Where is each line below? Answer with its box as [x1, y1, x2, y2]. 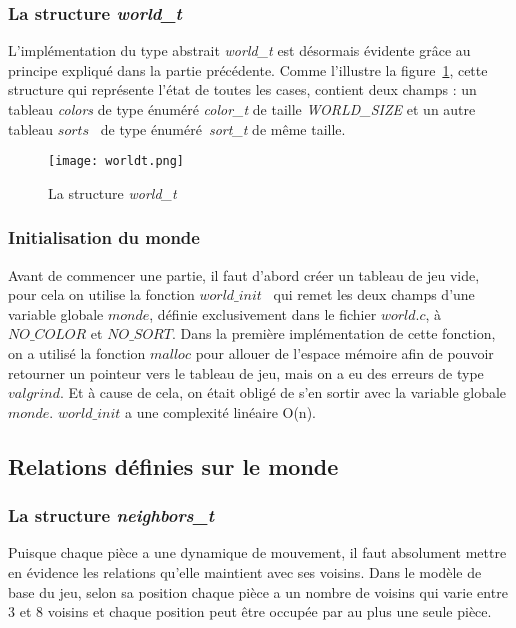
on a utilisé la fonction [8, 343, 146, 364]
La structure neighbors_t [8, 503, 215, 528]
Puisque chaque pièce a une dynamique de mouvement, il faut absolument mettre [8, 542, 507, 563]
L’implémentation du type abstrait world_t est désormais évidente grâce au [8, 40, 471, 61]
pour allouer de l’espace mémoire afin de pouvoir [195, 343, 494, 364]
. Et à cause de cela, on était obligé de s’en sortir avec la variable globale [59, 382, 507, 403]
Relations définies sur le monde [8, 450, 339, 481]
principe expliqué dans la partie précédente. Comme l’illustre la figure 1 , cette [8, 59, 488, 80]
